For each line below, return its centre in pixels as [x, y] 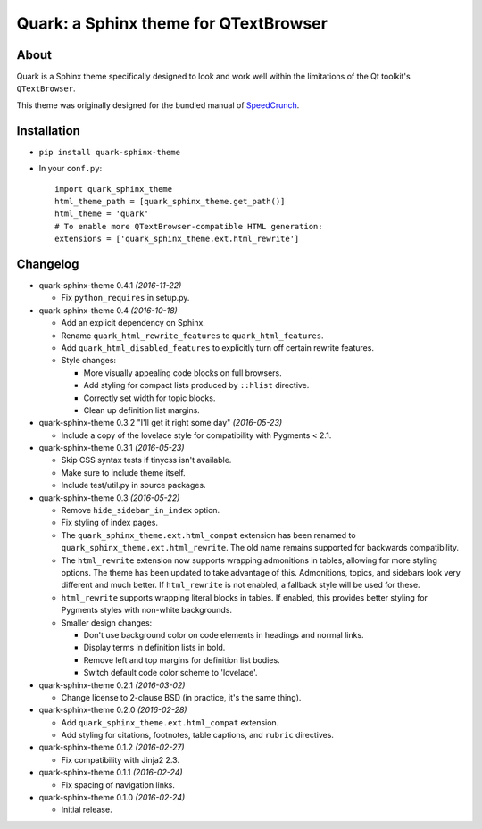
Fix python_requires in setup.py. [125, 298]
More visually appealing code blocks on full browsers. [183, 373]
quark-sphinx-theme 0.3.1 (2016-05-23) [112, 448]
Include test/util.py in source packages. [133, 485]
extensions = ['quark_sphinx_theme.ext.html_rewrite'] [177, 239]
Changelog [48, 264]
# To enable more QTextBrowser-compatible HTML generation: [189, 226]
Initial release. [87, 810]
